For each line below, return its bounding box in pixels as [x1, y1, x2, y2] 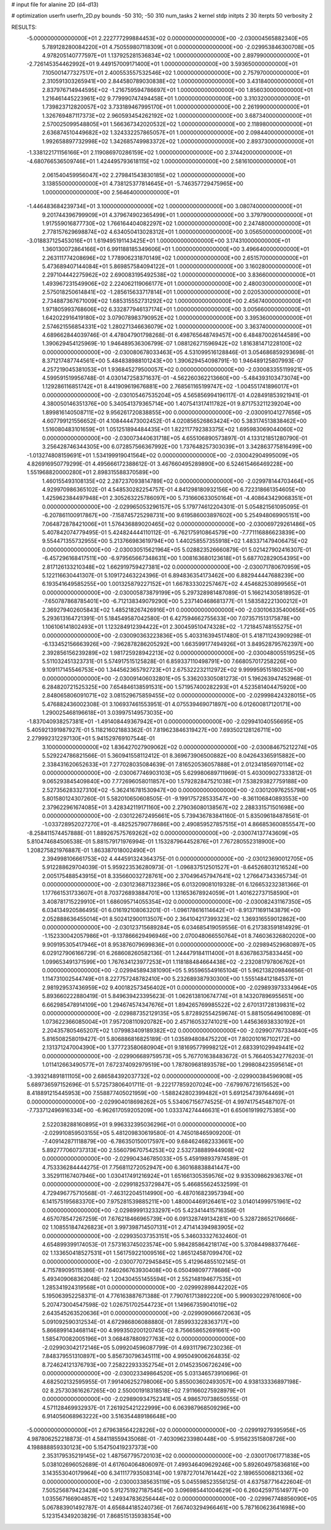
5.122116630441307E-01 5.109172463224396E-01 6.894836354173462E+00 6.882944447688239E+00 [42, 572, 305, 579]
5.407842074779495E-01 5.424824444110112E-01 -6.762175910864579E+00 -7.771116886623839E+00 [42, 529, 306, 536]
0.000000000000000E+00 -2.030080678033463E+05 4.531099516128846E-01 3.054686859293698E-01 [42, 348, 314, 356]
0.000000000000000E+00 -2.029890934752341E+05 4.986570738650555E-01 [42, 1396, 248, 1403]
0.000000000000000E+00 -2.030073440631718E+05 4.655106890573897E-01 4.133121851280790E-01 [42, 434, 308, 442]
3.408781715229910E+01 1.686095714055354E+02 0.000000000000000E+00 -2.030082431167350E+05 [42, 898, 312, 905]
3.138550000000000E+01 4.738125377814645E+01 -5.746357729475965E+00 [42, 180, 243, 187]
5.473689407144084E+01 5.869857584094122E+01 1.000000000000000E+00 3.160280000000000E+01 [42, 263, 312, 270]
